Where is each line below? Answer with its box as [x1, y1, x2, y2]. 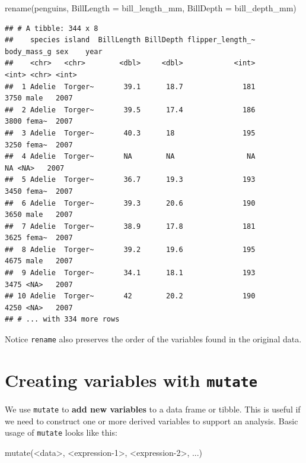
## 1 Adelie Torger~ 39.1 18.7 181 [5, 82, 256, 91]
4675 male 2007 [5, 257, 73, 266]
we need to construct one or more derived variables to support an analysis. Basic [5, 414, 298, 427]
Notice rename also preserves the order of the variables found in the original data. [5, 333, 302, 345]
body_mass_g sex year [5, 47, 103, 56]
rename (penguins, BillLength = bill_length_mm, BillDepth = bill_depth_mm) [5, 2, 297, 14]
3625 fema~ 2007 [5, 234, 73, 242]
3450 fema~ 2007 [5, 187, 73, 196]
